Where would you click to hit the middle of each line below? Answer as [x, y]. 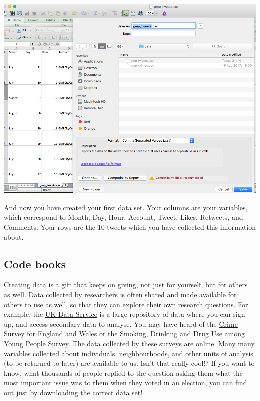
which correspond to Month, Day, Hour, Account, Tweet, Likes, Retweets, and [124, 217]
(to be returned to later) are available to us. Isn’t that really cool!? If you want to [129, 363]
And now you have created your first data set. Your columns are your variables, [126, 207]
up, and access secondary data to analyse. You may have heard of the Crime [121, 324]
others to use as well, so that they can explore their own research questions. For [126, 304]
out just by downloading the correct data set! [73, 392]
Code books [35, 263]
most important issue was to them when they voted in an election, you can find [126, 383]
